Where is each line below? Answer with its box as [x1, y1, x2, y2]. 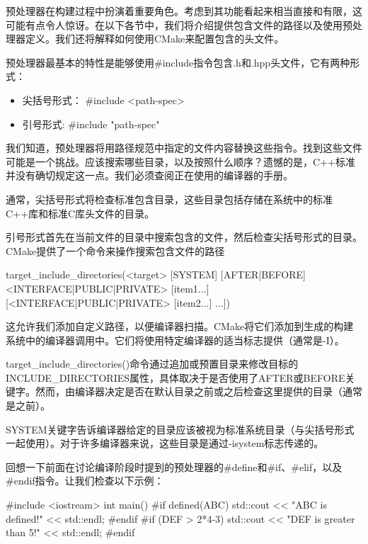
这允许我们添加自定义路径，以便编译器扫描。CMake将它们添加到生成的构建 [6, 319, 354, 334]
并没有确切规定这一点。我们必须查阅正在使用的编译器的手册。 [6, 168, 293, 183]
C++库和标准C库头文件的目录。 [6, 205, 154, 220]
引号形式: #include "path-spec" [22, 116, 160, 131]
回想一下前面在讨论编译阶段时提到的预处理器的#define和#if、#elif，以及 [6, 459, 343, 474]
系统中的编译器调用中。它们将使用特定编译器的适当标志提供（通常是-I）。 [6, 332, 345, 347]
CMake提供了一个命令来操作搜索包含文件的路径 [6, 243, 225, 258]
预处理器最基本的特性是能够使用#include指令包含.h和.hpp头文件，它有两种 [6, 55, 350, 69]
